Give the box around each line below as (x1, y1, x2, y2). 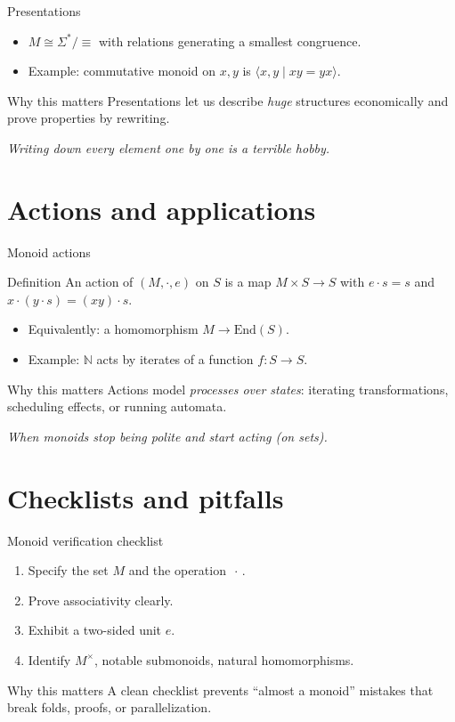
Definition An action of (7, 272, 134, 291)
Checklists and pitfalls (7, 479, 284, 515)
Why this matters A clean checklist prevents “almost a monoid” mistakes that (7, 680, 434, 699)
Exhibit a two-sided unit (28, 621, 162, 639)
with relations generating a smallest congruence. (98, 31, 362, 50)
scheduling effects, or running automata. (7, 397, 227, 416)
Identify (28, 650, 71, 669)
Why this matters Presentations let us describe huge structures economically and (7, 91, 449, 110)
